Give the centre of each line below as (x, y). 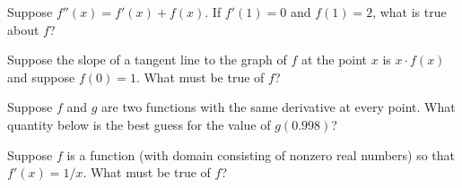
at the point (334, 60)
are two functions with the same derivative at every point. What (279, 107)
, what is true (410, 12)
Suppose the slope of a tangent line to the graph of (147, 60)
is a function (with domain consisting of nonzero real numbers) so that (261, 154)
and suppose (41, 77)
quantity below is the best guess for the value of (139, 124)
